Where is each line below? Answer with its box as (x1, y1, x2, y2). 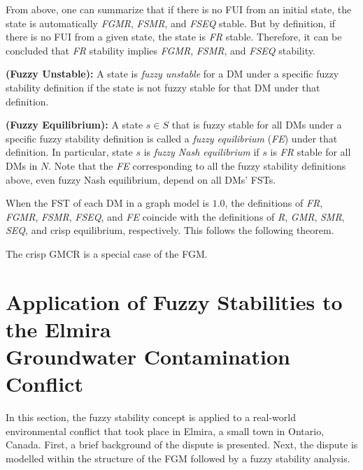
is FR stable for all (270, 145, 351, 159)
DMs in (6, 158, 38, 172)
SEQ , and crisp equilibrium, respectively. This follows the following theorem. (6, 223, 334, 237)
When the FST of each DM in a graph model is (6, 196, 210, 210)
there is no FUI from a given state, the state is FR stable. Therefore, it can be (6, 29, 342, 44)
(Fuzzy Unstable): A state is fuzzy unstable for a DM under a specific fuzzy (6, 66, 339, 81)
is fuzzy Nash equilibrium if (143, 145, 259, 159)
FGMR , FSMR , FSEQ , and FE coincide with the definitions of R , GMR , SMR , (6, 209, 345, 223)
